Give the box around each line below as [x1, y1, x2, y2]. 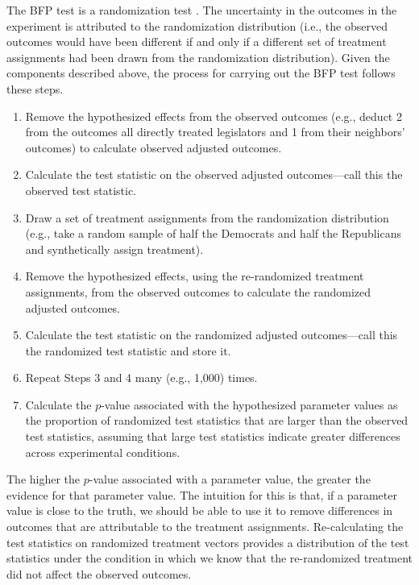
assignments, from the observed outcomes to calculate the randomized [25, 283, 371, 300]
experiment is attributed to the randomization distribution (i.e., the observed [6, 17, 388, 34]
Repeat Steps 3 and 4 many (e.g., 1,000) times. [25, 369, 258, 386]
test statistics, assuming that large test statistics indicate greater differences [25, 428, 400, 445]
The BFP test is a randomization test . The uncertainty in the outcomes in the [6, 2, 397, 18]
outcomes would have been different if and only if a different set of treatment [6, 33, 387, 50]
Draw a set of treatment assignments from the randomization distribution [25, 209, 389, 226]
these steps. [6, 80, 64, 97]
